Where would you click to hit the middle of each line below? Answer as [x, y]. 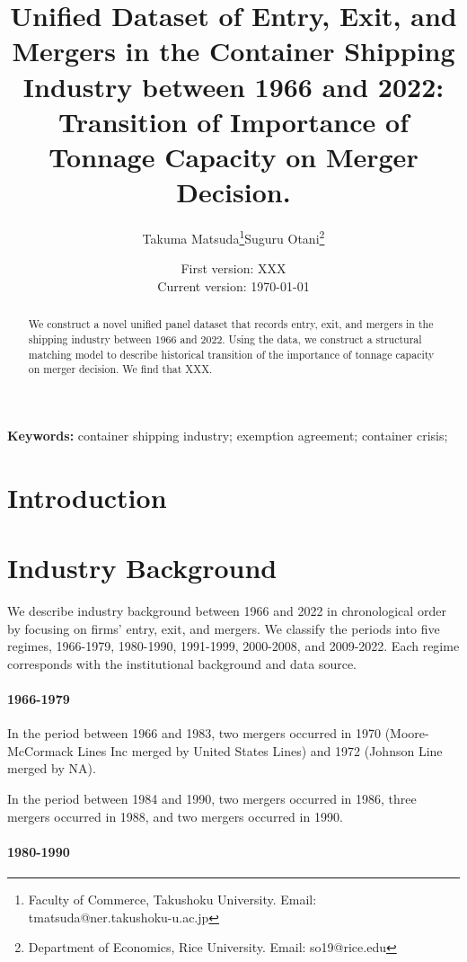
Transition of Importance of [233, 121]
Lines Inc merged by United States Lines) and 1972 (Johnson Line [260, 750]
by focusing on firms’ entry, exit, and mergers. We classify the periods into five [224, 628]
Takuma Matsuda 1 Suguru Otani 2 [233, 237]
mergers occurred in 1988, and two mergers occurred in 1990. [175, 816]
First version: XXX [233, 268]
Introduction [87, 497]
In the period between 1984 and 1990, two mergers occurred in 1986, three [212, 798]
